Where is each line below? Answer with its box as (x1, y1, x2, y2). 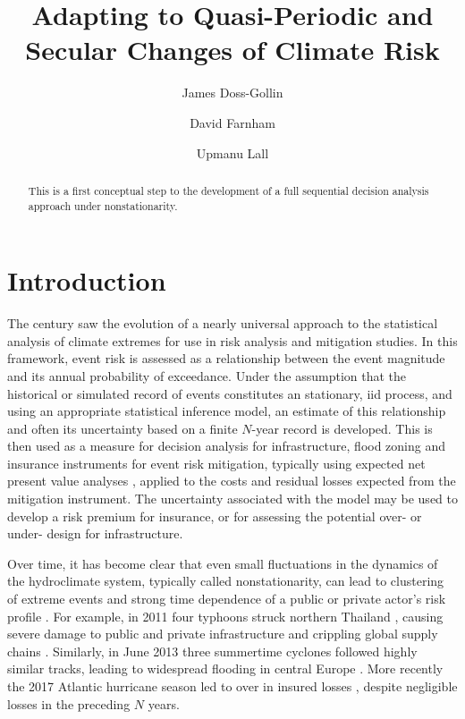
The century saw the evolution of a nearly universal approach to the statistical (7, 314, 438, 333)
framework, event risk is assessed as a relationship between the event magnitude (7, 349, 445, 368)
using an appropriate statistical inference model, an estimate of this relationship (7, 402, 446, 420)
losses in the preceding (7, 694, 131, 713)
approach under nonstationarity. (28, 198, 178, 213)
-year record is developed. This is (251, 419, 433, 437)
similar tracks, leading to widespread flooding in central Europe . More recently (7, 659, 444, 678)
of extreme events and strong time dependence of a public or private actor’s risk (7, 589, 446, 608)
